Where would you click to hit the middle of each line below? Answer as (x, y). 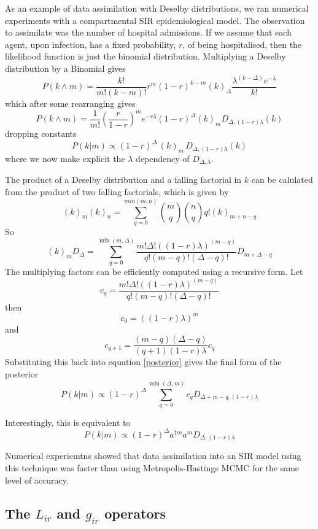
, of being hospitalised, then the (242, 44)
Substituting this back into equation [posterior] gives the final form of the (143, 362)
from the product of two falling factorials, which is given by (117, 192)
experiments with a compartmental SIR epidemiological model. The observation (155, 20)
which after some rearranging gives (70, 103)
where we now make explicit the (65, 159)
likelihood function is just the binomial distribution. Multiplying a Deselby (145, 56)
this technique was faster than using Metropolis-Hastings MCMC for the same (152, 468)
